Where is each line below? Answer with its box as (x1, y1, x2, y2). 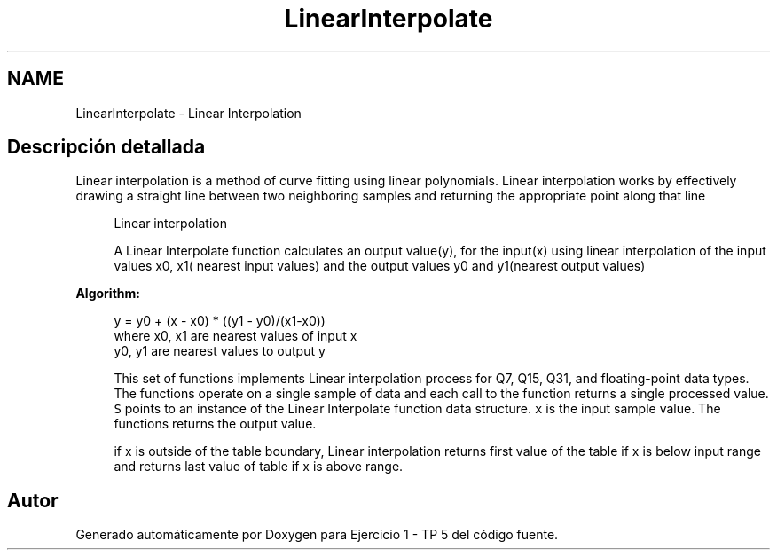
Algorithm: (75, 286, 140, 302)
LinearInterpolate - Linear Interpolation (75, 105, 302, 121)
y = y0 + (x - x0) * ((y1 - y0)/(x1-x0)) (114, 313, 326, 329)
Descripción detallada (7, 136, 206, 159)
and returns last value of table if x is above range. (114, 459, 404, 475)
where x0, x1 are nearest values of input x (114, 328, 357, 344)
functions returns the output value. (114, 416, 317, 432)
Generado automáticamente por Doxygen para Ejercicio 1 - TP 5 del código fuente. (75, 527, 559, 543)
